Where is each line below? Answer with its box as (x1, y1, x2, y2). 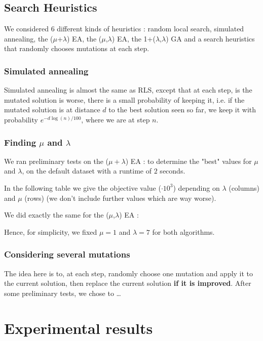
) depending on (173, 182, 220, 193)
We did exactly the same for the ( (4, 209, 109, 220)
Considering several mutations (4, 248, 130, 261)
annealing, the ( (4, 33, 53, 44)
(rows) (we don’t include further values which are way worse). (24, 192, 216, 203)
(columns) (229, 182, 259, 193)
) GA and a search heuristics (166, 33, 255, 44)
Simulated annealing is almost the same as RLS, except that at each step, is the (4, 84, 252, 95)
